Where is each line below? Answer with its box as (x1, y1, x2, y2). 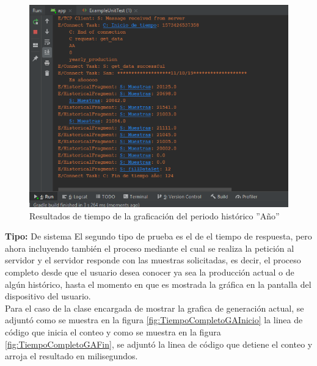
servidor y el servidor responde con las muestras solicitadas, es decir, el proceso (5, 254, 301, 266)
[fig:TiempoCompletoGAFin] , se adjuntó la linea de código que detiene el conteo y (5, 337, 313, 350)
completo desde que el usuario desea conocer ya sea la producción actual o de (5, 265, 294, 278)
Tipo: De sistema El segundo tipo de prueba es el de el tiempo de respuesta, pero (5, 230, 312, 243)
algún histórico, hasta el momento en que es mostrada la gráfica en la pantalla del (5, 277, 312, 290)
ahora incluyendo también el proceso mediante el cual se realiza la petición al (5, 241, 294, 254)
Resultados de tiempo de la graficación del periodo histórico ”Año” (29, 209, 280, 222)
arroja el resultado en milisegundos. (5, 350, 138, 362)
